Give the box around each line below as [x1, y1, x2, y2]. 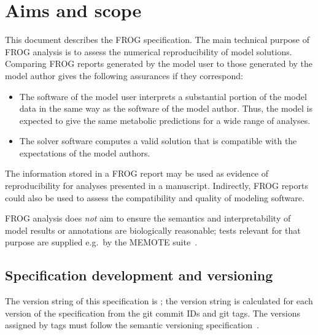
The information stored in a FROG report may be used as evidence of [5, 167, 269, 180]
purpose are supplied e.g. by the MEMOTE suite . [5, 236, 198, 248]
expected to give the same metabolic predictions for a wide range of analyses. [19, 114, 311, 126]
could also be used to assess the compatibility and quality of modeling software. [5, 191, 304, 204]
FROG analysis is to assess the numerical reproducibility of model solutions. [5, 45, 292, 58]
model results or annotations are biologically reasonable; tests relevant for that [5, 223, 301, 236]
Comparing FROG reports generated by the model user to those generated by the [5, 57, 313, 70]
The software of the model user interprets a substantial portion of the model [19, 90, 307, 102]
